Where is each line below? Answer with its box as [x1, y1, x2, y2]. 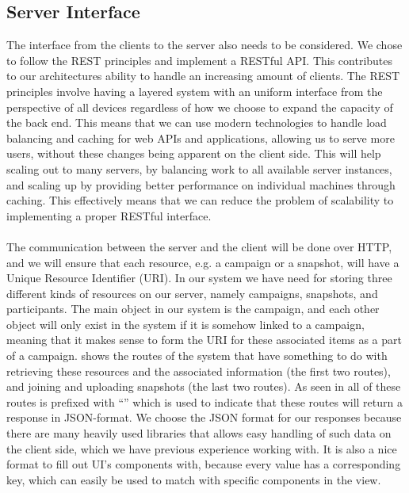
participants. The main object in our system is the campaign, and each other [6, 300, 380, 317]
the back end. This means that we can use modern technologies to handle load [6, 114, 387, 131]
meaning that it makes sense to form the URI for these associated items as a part [6, 331, 403, 348]
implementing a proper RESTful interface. [6, 207, 212, 224]
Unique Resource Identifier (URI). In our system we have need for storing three [6, 269, 392, 286]
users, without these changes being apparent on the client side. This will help [6, 145, 381, 162]
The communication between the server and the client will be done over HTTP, [6, 238, 392, 254]
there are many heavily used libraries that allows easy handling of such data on [6, 425, 392, 441]
